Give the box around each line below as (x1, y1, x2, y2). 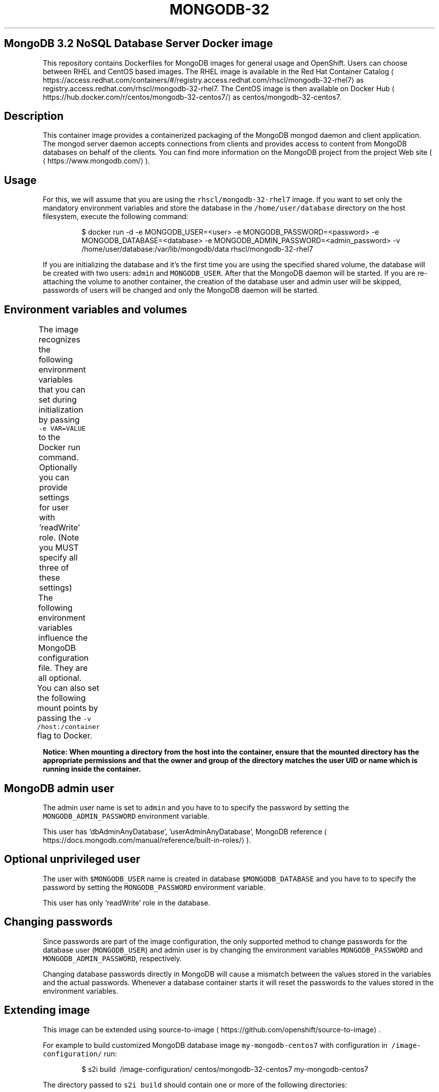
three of (39, 563, 69, 573)
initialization (38, 405, 83, 415)
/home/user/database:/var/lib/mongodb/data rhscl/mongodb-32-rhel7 (81, 245, 313, 254)
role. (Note (39, 532, 79, 543)
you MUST (39, 542, 79, 553)
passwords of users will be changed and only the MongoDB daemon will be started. (43, 286, 319, 295)
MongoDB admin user (4, 782, 114, 795)
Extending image (4, 1004, 90, 1017)
